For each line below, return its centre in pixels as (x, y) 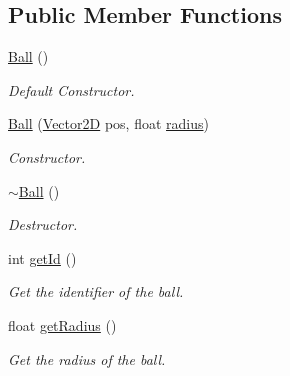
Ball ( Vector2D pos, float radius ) (108, 123)
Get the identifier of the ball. (96, 291)
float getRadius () (62, 324)
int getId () (42, 257)
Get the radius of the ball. (87, 358)
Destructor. (43, 224)
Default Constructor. (71, 89)
